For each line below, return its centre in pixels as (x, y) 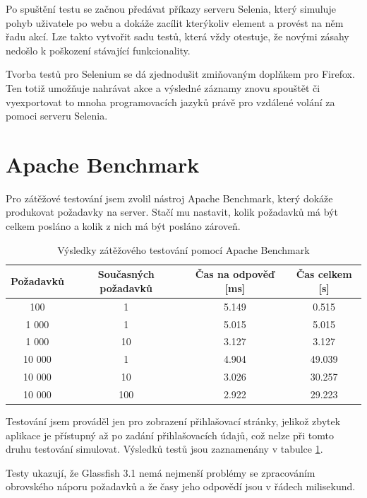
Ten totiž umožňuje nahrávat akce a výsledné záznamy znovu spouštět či (163, 87)
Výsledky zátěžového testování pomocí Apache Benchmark (183, 249)
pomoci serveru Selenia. (57, 116)
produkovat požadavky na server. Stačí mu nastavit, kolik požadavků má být (172, 212)
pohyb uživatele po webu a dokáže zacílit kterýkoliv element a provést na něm (175, 22)
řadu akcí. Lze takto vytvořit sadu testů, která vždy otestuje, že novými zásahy (178, 36)
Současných (126, 274)
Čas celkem (324, 274)
